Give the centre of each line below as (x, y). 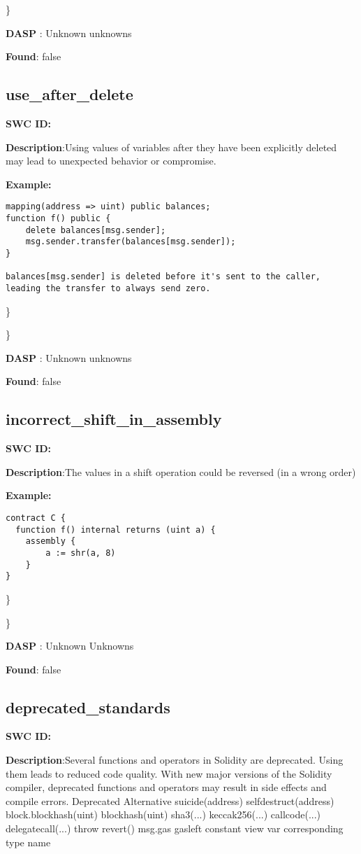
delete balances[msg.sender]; (96, 230)
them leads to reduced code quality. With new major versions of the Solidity (169, 773)
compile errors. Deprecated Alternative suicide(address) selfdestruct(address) (170, 800)
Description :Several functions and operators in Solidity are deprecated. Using (175, 760)
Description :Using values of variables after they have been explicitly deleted (171, 147)
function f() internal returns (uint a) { (116, 530)
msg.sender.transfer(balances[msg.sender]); (131, 242)
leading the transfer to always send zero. (108, 288)
